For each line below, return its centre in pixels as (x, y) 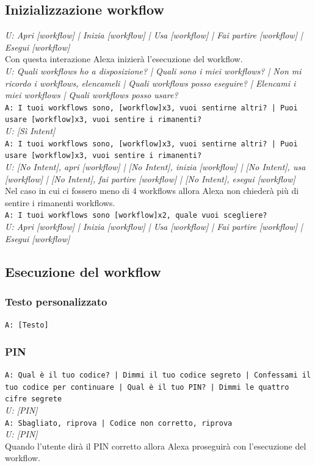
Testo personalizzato (56, 301)
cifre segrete (34, 399)
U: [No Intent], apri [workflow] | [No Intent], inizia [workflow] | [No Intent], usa (155, 166)
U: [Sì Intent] (30, 131)
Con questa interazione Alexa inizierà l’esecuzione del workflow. (124, 59)
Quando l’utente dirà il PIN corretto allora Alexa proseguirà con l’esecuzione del (156, 446)
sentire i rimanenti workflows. (60, 202)
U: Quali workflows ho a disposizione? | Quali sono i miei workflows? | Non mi (153, 70)
